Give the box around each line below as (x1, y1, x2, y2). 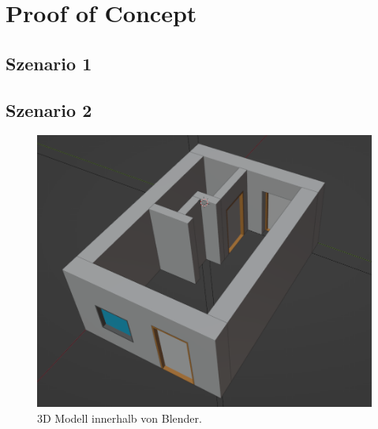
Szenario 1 (6, 51, 92, 75)
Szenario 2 (6, 97, 92, 122)
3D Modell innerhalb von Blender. (37, 409, 202, 426)
